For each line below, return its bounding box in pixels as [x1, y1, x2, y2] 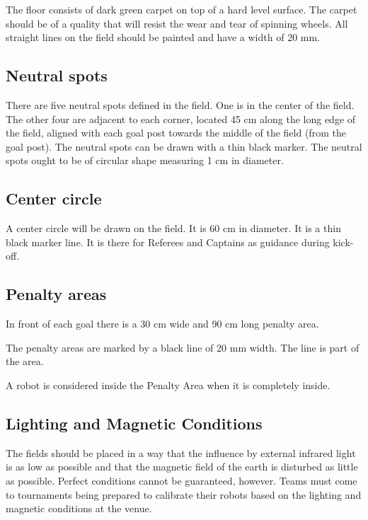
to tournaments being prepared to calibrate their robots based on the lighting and [6, 487, 362, 502]
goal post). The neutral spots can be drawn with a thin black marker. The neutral [6, 139, 362, 154]
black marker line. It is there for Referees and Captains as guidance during [6, 234, 330, 249]
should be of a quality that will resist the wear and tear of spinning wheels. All [6, 16, 348, 30]
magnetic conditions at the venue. [6, 501, 152, 516]
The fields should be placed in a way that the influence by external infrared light [6, 445, 356, 460]
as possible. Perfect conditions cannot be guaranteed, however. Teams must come [6, 473, 357, 487]
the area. [6, 354, 44, 369]
